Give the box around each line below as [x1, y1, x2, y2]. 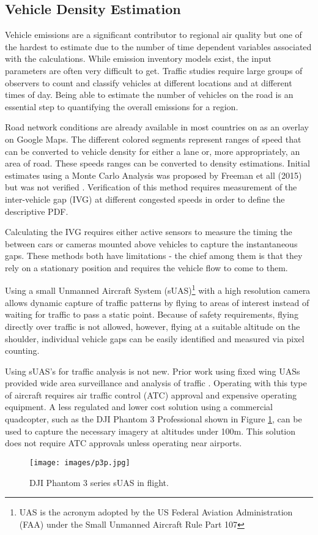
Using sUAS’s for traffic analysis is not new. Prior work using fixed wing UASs [5, 364, 300, 377]
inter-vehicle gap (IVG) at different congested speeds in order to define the [5, 192, 285, 205]
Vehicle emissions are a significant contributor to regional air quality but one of [5, 28, 302, 41]
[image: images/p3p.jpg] [29, 458, 130, 467]
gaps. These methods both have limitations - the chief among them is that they [5, 249, 303, 262]
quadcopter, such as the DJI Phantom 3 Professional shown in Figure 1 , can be [5, 413, 302, 425]
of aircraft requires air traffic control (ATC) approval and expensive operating [5, 388, 297, 401]
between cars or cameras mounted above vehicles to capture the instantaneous [5, 237, 298, 250]
